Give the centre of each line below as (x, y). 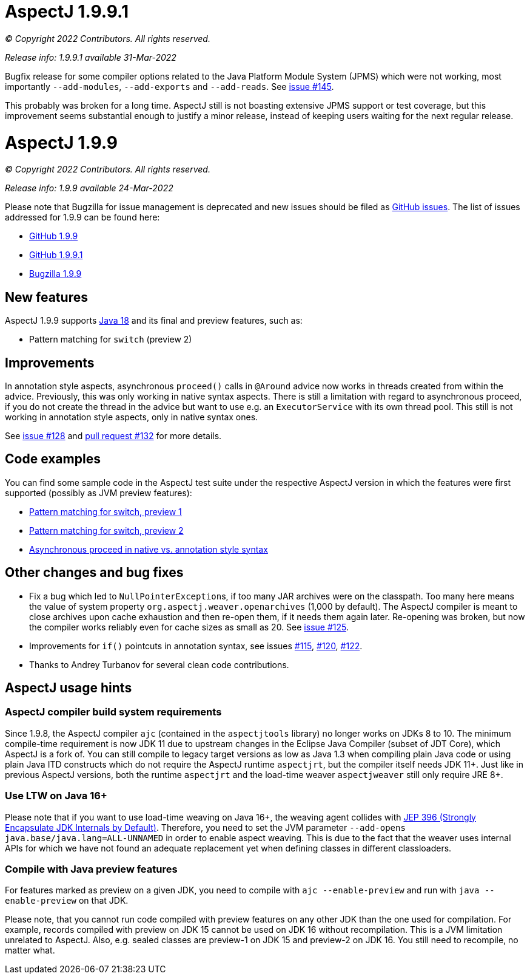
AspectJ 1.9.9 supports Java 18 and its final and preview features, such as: (154, 321)
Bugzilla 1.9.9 (55, 274)
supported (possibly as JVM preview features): (99, 493)
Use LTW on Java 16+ (56, 796)
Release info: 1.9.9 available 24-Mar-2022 (89, 188)
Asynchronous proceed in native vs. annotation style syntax (149, 549)
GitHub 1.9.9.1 (56, 255)
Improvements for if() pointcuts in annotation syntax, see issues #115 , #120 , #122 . (196, 646)
